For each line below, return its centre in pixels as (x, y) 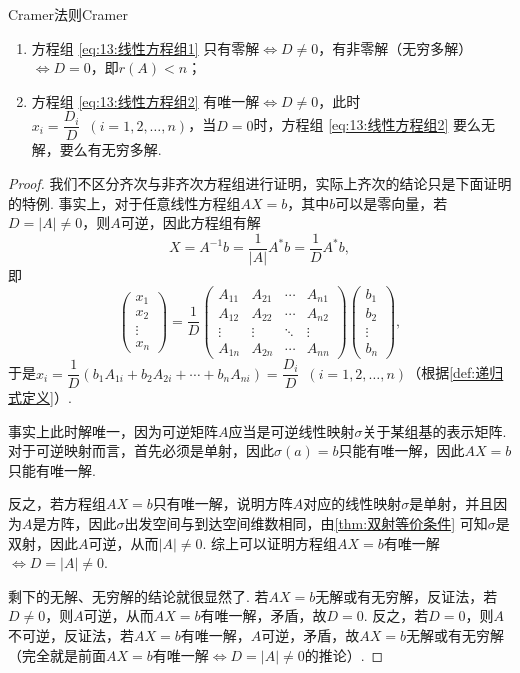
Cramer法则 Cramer (68, 14)
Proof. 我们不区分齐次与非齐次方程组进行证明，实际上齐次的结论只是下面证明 (260, 183)
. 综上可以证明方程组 (269, 542)
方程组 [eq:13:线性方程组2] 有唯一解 (145, 100)
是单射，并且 (451, 503)
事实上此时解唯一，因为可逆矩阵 (113, 430)
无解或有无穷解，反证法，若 (406, 595)
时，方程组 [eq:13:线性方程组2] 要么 (367, 124)
